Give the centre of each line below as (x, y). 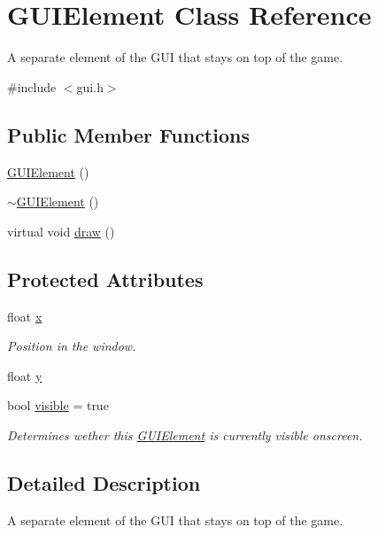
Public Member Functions (128, 134)
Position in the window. (72, 346)
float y (25, 375)
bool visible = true (58, 405)
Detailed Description (104, 482)
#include (32, 86)
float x (25, 316)
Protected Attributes (105, 279)
